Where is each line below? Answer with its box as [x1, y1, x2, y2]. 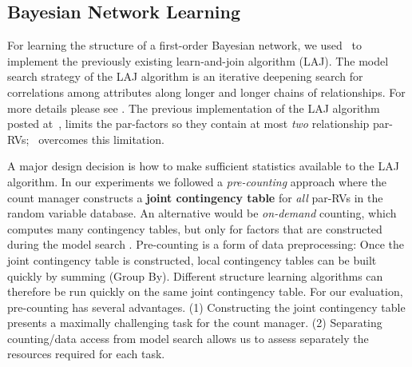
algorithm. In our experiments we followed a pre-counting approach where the [7, 173, 386, 189]
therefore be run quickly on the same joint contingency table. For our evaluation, [7, 283, 403, 300]
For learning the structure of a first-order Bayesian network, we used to [7, 37, 362, 54]
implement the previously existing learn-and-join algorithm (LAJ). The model [7, 52, 389, 69]
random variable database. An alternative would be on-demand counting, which [7, 205, 397, 221]
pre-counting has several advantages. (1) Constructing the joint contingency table [7, 298, 406, 315]
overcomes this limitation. [38, 130, 164, 147]
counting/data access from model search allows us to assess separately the [7, 329, 369, 346]
